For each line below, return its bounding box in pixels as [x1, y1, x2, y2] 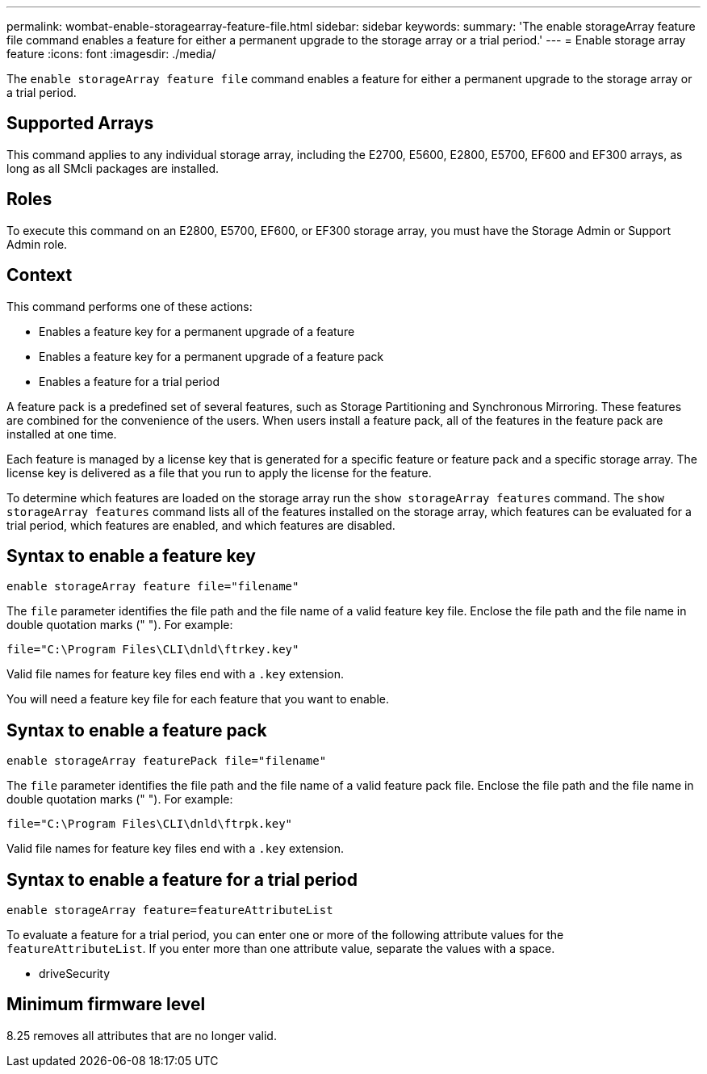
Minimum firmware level [6, 994, 206, 1015]
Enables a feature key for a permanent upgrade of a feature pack [39, 349, 384, 363]
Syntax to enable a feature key [6, 545, 256, 566]
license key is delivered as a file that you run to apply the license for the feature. [6, 465, 432, 480]
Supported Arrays [6, 113, 154, 134]
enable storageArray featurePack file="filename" [6, 754, 327, 768]
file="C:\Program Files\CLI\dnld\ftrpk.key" [6, 817, 293, 831]
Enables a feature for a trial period [39, 374, 220, 388]
